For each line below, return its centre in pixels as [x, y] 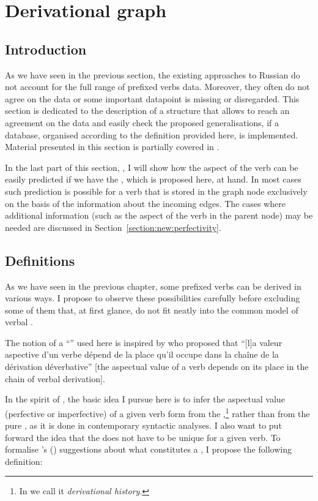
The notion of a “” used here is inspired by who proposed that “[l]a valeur [144, 342]
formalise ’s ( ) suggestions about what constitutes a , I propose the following [148, 449]
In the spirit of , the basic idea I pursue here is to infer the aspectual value [145, 399]
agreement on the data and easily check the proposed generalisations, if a [142, 122]
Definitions [40, 260]
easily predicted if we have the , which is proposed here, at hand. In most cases [153, 179]
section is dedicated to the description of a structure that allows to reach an [147, 111]
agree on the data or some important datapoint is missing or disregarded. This [152, 98]
